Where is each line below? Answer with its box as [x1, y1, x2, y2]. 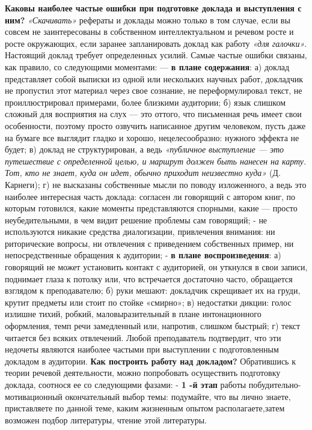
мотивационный [5, 390, 63, 402]
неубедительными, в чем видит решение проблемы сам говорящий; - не [5, 213, 268, 226]
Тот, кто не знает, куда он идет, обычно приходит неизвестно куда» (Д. [5, 166, 281, 179]
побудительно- [248, 378, 301, 390]
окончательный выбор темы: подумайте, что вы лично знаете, [65, 390, 291, 402]
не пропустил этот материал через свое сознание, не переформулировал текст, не [5, 84, 302, 97]
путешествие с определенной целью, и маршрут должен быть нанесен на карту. [5, 154, 307, 167]
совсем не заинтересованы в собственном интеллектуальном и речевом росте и [5, 25, 294, 38]
